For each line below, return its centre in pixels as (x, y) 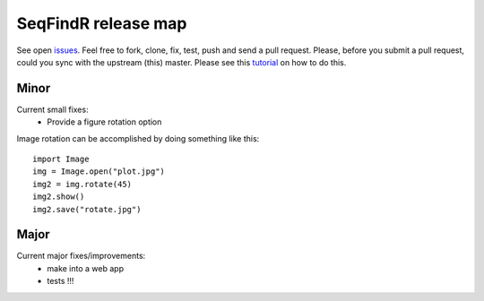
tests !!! (60, 281)
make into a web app (86, 268)
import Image (61, 159)
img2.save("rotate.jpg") (87, 209)
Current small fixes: (52, 109)
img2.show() (59, 197)
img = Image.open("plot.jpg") (99, 172)
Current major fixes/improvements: (81, 256)
